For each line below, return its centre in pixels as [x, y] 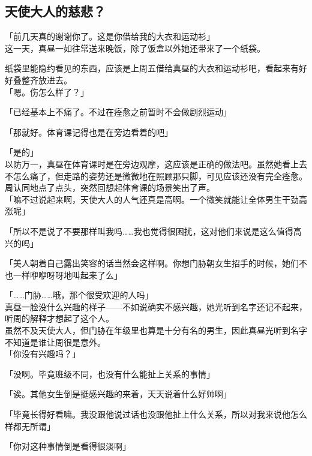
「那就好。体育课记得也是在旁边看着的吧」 [89, 132]
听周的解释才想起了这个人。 [59, 318]
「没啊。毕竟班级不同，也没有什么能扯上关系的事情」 [110, 373]
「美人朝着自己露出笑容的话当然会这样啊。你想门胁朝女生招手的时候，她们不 [156, 263]
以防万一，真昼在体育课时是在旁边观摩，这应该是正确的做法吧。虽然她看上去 [156, 163]
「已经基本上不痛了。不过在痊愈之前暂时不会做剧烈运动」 [118, 112]
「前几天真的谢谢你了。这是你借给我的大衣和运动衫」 [110, 36]
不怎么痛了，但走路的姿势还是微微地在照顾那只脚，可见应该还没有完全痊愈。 [156, 175]
